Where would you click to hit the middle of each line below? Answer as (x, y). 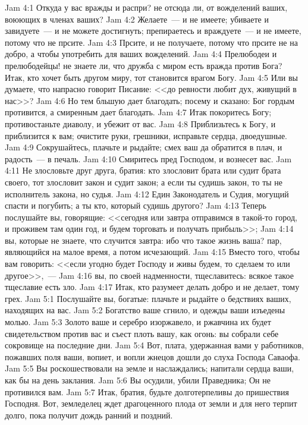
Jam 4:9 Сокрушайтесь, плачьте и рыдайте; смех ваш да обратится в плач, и (144, 147)
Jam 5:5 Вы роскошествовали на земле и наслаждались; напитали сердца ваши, (150, 368)
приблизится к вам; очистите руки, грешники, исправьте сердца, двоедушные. (146, 135)
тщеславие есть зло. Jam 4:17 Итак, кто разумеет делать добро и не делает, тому (152, 287)
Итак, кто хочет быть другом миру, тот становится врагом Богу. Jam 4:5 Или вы (151, 77)
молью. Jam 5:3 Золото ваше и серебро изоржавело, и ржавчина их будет (138, 322)
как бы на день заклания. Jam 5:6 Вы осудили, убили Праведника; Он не (138, 380)
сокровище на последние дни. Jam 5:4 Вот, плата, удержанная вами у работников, (154, 345)
